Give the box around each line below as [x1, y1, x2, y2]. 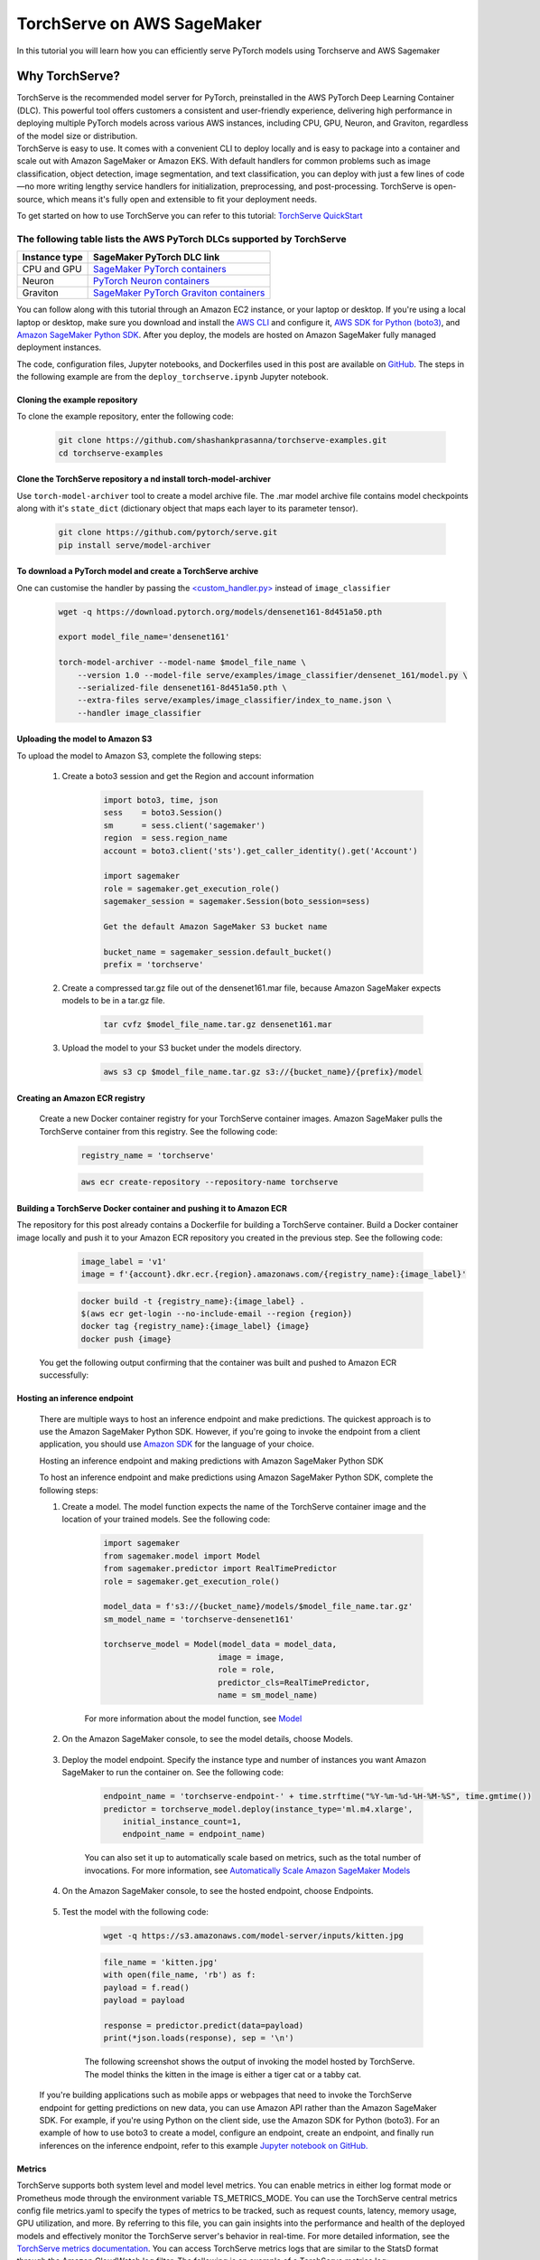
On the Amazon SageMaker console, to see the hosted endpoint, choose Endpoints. [61, 1886, 374, 1897]
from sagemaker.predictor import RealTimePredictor [103, 1564, 338, 1574]
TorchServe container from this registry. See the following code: [39, 1125, 278, 1136]
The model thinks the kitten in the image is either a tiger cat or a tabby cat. [84, 2068, 361, 2079]
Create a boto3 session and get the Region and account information [61, 771, 314, 782]
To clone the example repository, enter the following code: [16, 411, 234, 422]
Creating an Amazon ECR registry [16, 1093, 146, 1104]
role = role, [217, 1664, 275, 1675]
